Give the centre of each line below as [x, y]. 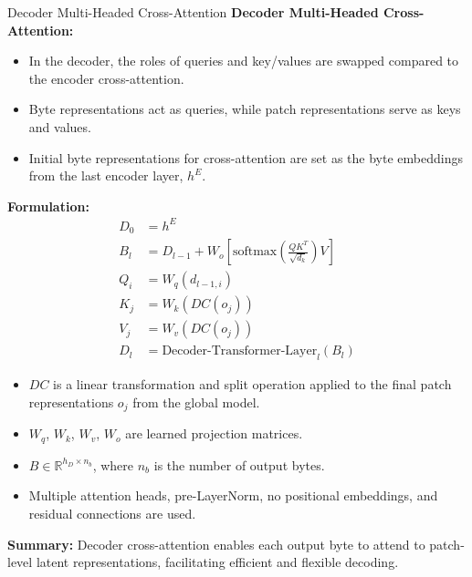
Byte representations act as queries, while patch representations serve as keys [245, 109]
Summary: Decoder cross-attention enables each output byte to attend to [216, 544]
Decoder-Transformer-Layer [240, 351]
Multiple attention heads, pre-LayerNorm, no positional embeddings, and [233, 495]
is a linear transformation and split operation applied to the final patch [252, 384]
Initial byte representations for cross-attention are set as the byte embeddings [246, 157]
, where [113, 464]
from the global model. [196, 402]
